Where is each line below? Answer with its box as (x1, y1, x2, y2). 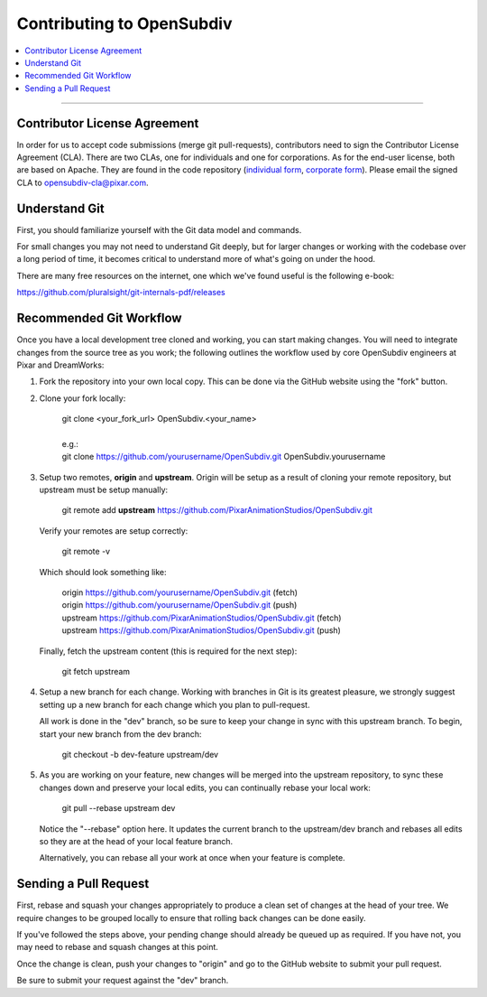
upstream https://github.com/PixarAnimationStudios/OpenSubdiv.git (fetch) (61, 612, 342, 623)
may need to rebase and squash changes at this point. (16, 942, 218, 953)
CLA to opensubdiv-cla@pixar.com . (16, 177, 149, 188)
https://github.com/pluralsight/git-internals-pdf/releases (16, 287, 225, 298)
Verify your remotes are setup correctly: (39, 525, 188, 536)
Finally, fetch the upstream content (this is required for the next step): (39, 646, 298, 657)
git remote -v (61, 546, 111, 557)
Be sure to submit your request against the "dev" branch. (16, 975, 229, 986)
